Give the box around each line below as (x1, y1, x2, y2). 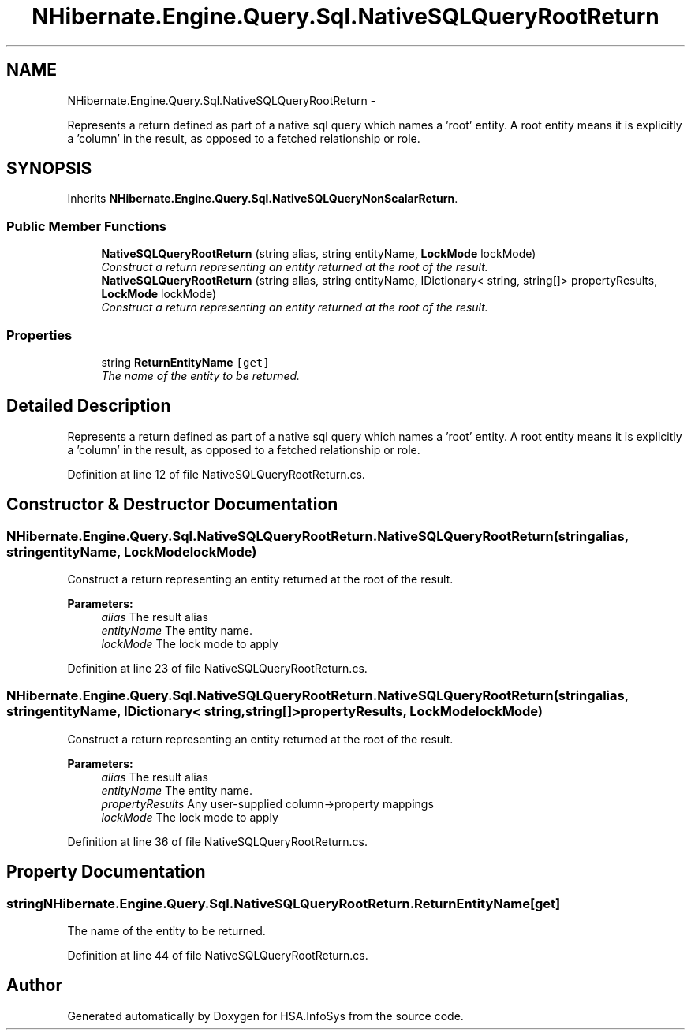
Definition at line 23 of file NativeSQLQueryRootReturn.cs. (67, 661, 368, 675)
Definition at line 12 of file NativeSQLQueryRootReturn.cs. (67, 467, 365, 481)
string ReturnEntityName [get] (101, 355, 270, 369)
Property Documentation (6, 862, 206, 882)
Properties (6, 326, 73, 343)
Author (6, 975, 62, 996)
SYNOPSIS (6, 158, 92, 179)
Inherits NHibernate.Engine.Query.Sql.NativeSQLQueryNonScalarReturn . (67, 192, 458, 206)
